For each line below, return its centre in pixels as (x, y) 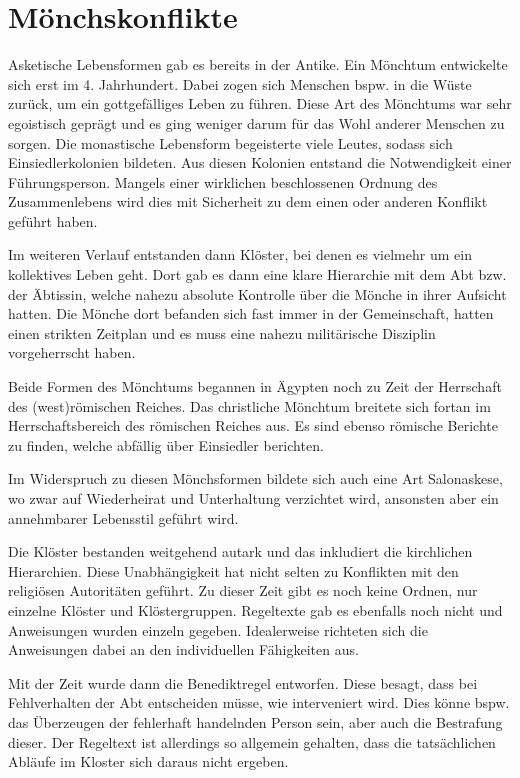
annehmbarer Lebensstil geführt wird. (123, 517)
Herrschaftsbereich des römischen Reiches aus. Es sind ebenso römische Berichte (253, 425)
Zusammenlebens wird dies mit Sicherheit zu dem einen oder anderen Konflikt (248, 201)
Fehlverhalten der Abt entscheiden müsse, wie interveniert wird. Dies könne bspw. (259, 702)
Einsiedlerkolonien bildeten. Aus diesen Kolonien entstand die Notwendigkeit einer (260, 162)
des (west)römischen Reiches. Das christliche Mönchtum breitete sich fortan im (249, 405)
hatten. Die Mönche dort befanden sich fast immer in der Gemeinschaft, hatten (251, 313)
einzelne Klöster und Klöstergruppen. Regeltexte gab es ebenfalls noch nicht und (255, 609)
